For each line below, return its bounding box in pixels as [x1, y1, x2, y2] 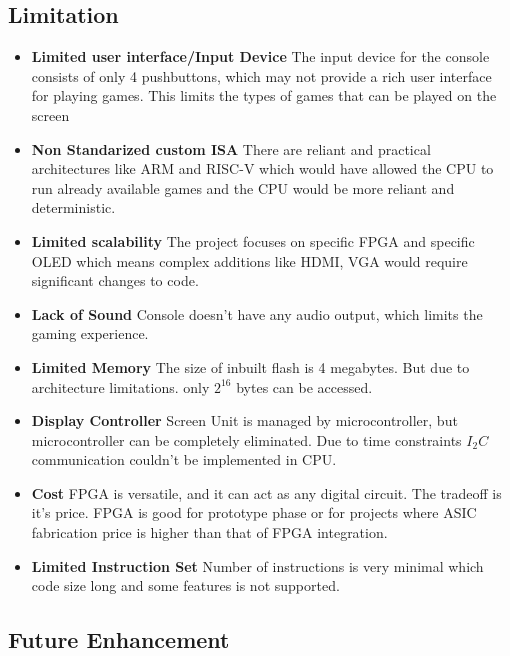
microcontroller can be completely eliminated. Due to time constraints [31, 429, 462, 450]
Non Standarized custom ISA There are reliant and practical [31, 138, 431, 159]
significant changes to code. [31, 270, 199, 291]
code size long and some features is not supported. [31, 575, 340, 596]
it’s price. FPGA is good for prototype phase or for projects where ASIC [31, 502, 477, 523]
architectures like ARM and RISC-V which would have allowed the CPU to [31, 158, 494, 179]
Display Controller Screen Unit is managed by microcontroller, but [31, 410, 458, 431]
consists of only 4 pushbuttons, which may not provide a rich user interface [31, 65, 492, 86]
